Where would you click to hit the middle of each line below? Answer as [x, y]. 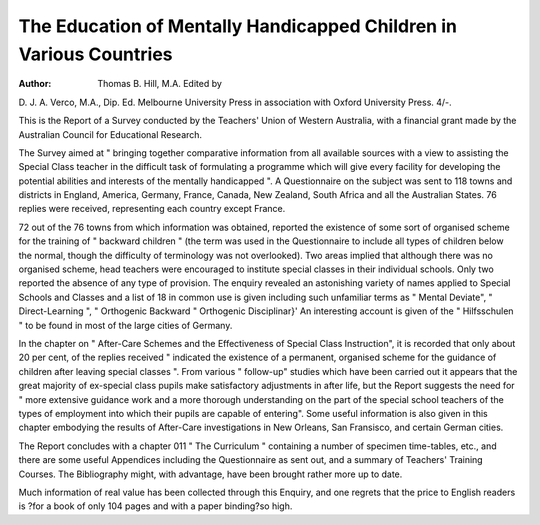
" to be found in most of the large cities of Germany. [125, 325]
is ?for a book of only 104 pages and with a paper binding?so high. [155, 506]
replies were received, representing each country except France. [152, 209]
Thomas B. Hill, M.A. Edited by [159, 84]
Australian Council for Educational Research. [110, 134]
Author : [35, 84]
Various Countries [96, 54]
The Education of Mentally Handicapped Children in [237, 26]
